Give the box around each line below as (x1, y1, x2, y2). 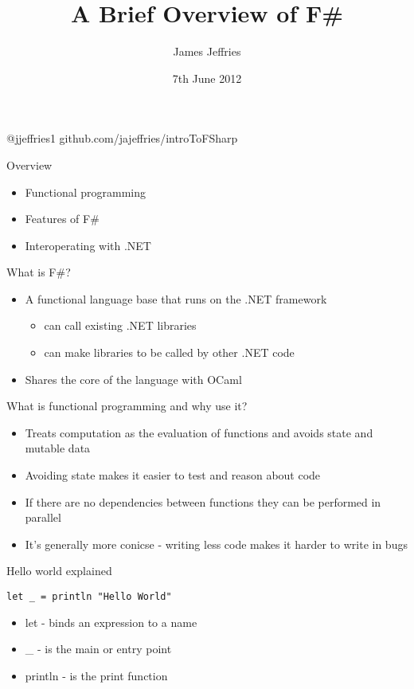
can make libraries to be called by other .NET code (44, 344, 295, 361)
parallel (25, 509, 61, 526)
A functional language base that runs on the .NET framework (25, 290, 327, 307)
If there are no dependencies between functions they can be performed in (25, 493, 381, 510)
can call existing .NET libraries (44, 317, 197, 334)
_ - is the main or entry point (25, 640, 172, 657)
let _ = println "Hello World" (6, 591, 172, 602)
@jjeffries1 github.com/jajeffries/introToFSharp (6, 130, 238, 147)
